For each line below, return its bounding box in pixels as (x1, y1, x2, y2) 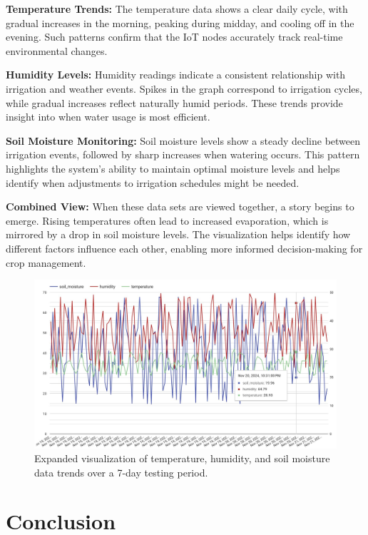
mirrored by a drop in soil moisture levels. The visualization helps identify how (6, 227, 351, 242)
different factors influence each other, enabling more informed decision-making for (6, 240, 363, 255)
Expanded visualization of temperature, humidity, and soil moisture (34, 451, 330, 466)
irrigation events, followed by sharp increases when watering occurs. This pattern (6, 147, 360, 162)
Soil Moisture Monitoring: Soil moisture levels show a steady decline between (6, 133, 361, 148)
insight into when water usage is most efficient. (6, 109, 210, 124)
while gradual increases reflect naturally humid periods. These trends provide (6, 95, 343, 110)
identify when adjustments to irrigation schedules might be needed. (6, 175, 300, 190)
